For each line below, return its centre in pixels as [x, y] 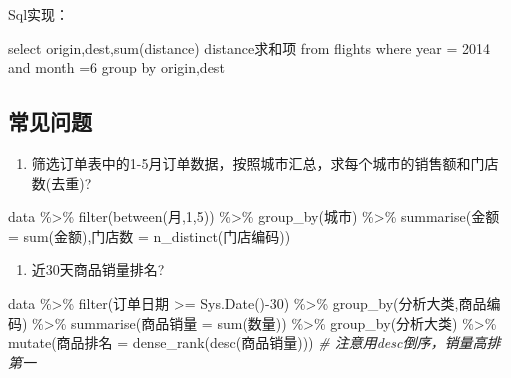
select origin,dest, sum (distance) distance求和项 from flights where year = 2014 [249, 47]
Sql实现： [39, 14]
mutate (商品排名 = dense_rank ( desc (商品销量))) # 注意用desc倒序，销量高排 [254, 342]
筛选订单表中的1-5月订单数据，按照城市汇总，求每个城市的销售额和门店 [265, 162]
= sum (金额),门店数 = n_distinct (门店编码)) [149, 235]
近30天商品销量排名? [98, 269]
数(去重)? [61, 182]
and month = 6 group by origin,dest [116, 67]
